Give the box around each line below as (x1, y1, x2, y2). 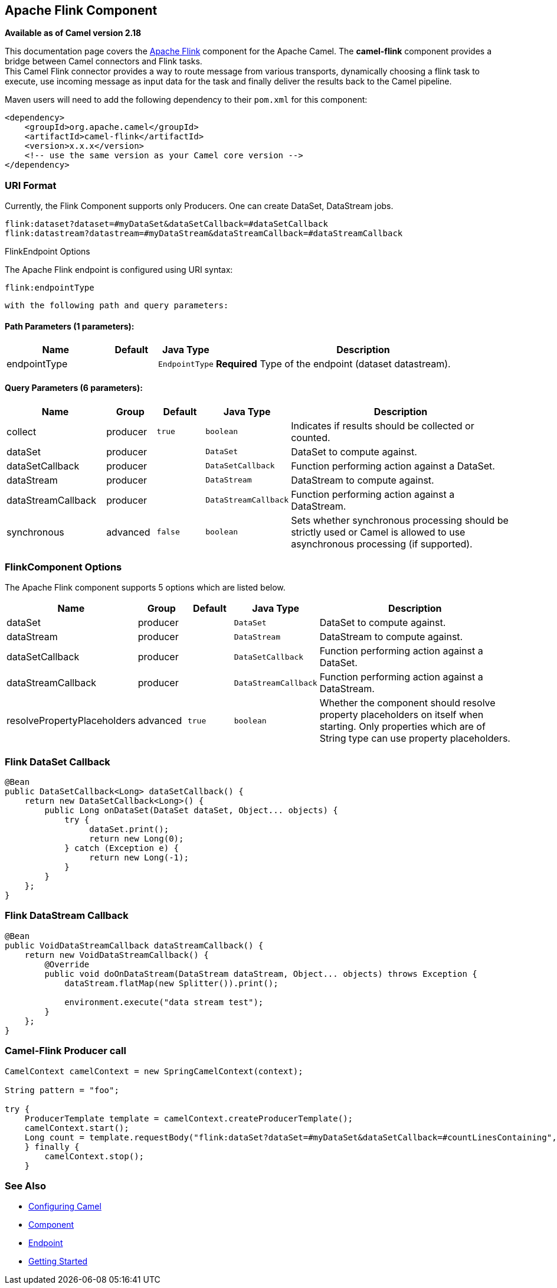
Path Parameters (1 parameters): (5, 321, 135, 331)
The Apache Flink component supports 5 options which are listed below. (5, 582, 286, 593)
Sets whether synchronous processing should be (291, 514, 509, 526)
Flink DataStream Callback (5, 909, 129, 922)
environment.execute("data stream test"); (64, 997, 264, 1007)
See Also (5, 1179, 46, 1192)
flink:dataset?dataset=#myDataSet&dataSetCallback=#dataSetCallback (5, 219, 328, 229)
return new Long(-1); (89, 853, 189, 863)
